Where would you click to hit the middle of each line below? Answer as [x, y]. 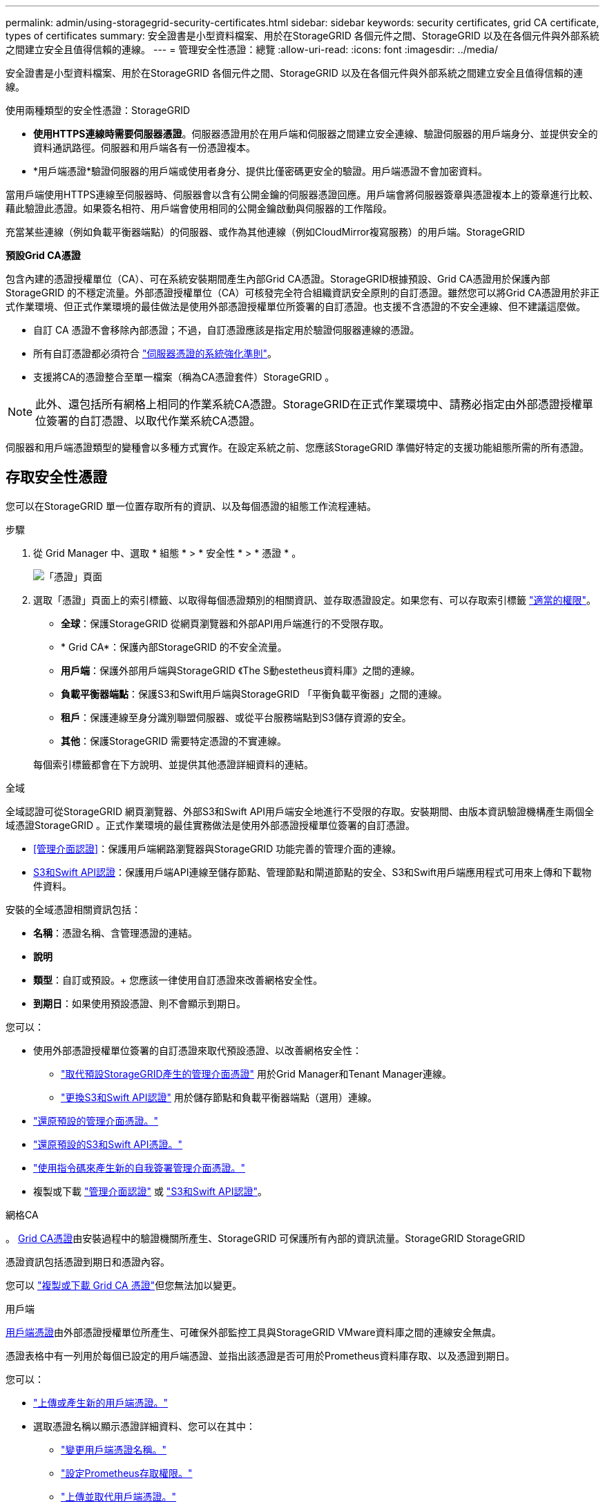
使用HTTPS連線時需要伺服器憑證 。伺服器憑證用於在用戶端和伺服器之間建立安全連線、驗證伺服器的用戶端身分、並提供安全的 [316, 134]
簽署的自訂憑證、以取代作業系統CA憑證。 [154, 421]
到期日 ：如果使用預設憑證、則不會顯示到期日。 [140, 1003]
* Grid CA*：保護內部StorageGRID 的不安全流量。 [174, 647]
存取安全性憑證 [56, 477]
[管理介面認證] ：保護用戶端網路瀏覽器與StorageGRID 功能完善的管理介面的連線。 [218, 848]
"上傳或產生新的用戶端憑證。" [101, 1402]
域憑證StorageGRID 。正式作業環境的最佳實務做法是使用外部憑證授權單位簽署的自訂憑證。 [210, 825]
